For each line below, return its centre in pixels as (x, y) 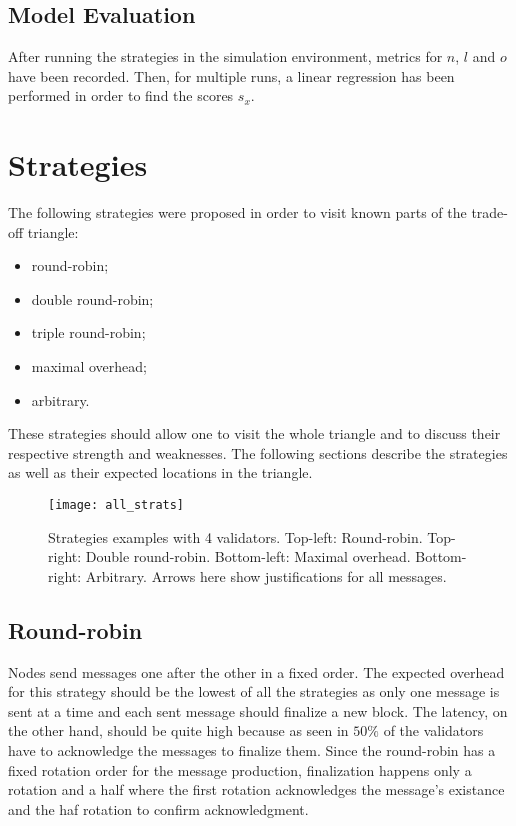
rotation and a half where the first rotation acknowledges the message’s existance (256, 789)
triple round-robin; (88, 332)
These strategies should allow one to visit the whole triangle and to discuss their (254, 433)
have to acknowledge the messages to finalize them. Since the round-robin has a (252, 750)
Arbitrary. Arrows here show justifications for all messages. (266, 575)
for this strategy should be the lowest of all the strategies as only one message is (254, 691)
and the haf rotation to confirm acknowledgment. (158, 808)
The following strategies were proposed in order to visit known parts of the (237, 212)
